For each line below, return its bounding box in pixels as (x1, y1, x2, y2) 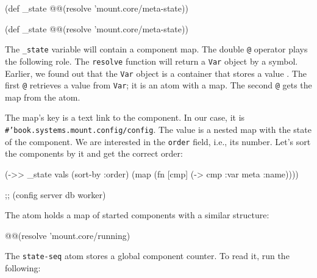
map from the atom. (5, 90, 80, 103)
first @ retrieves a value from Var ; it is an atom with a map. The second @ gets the (5, 79, 312, 91)
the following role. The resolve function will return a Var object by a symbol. (5, 54, 298, 67)
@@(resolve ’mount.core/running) (5, 229, 130, 241)
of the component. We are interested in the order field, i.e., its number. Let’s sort (5, 135, 311, 148)
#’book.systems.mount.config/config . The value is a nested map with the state (5, 123, 312, 135)
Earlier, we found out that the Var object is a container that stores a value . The (5, 66, 307, 79)
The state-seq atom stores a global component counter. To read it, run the (5, 249, 290, 262)
